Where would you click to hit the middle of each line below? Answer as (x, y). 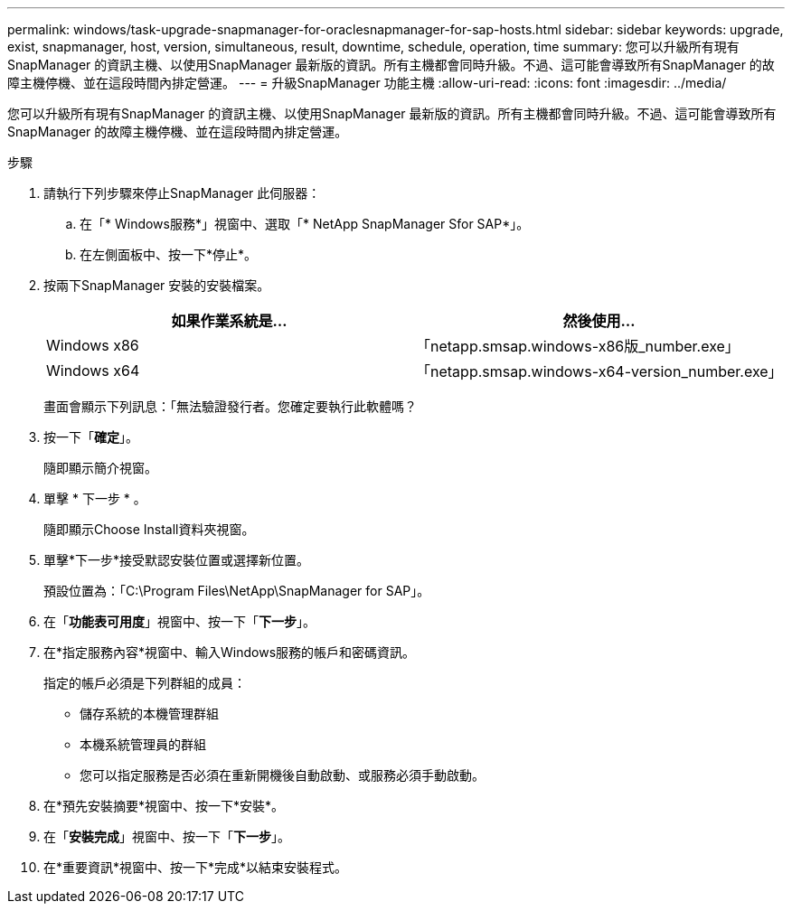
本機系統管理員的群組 (143, 744)
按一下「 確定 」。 (91, 437)
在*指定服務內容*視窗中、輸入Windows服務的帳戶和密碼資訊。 (230, 652)
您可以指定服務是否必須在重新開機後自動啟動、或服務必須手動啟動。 (282, 775)
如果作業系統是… (229, 321)
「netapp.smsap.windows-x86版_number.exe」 (578, 346)
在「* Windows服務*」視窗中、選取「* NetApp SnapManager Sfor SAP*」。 (305, 224)
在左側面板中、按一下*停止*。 (169, 254)
